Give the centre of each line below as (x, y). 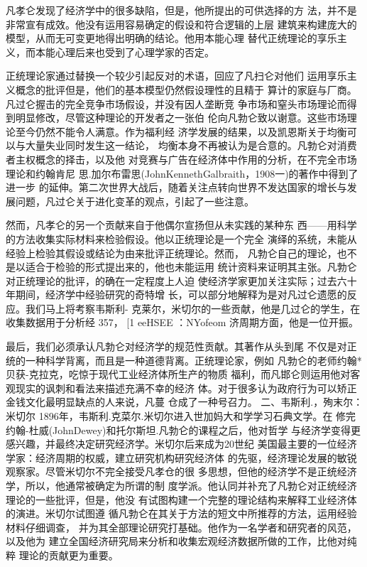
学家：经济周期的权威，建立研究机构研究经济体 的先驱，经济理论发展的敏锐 (181, 457)
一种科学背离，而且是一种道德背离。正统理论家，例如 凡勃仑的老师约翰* (193, 360)
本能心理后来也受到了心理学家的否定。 (125, 52)
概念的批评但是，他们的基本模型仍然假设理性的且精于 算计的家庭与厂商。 (186, 89)
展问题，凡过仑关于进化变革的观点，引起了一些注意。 (130, 201)
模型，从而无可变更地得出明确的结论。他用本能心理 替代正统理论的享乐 (171, 38)
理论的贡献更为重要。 (69, 555)
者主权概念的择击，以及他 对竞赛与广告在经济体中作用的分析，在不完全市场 (181, 159)
